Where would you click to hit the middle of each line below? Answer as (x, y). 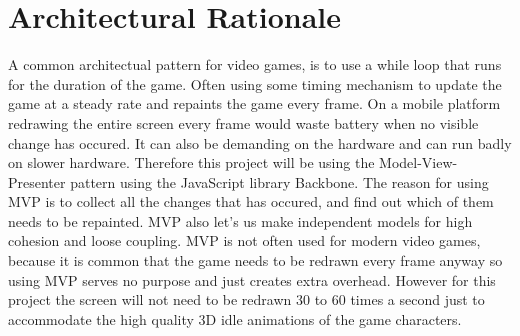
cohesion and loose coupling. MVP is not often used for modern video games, (244, 240)
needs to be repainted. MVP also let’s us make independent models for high (240, 220)
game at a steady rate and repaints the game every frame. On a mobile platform (254, 103)
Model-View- (418, 162)
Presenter (37, 181)
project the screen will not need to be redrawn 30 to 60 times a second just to (246, 299)
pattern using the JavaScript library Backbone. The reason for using (279, 181)
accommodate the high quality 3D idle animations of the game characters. (235, 318)
